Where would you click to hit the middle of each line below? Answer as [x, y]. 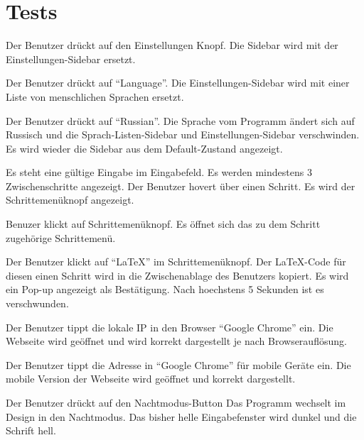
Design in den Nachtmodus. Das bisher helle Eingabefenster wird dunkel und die [181, 416]
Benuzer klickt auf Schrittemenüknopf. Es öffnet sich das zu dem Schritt [163, 224]
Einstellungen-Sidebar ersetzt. [71, 59]
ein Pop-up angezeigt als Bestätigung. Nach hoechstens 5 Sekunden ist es [165, 289]
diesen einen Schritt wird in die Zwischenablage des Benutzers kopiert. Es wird [177, 275]
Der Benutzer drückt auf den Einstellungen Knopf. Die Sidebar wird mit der [172, 45]
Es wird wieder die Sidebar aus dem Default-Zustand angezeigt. [144, 148]
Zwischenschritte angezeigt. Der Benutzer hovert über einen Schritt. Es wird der [181, 186]
